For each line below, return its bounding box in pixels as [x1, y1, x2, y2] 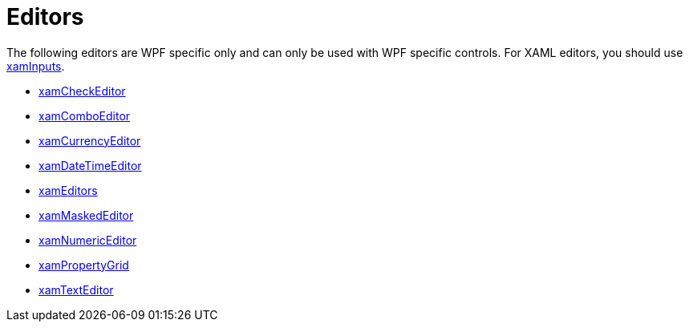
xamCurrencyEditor [39, 133, 141, 148]
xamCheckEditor [39, 83, 126, 98]
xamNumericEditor [39, 233, 137, 247]
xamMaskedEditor [39, 208, 134, 222]
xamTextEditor [39, 282, 114, 297]
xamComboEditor [39, 108, 131, 123]
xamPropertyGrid [39, 257, 129, 272]
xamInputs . [6, 59, 65, 73]
